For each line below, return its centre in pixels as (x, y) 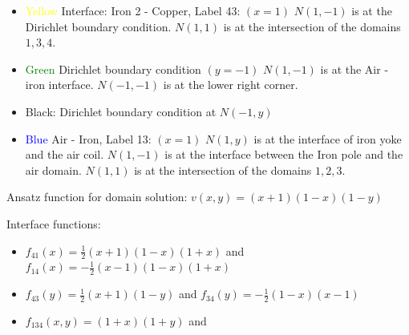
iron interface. (59, 85)
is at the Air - (354, 69)
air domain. (53, 170)
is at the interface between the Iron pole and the (284, 154)
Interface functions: (54, 223)
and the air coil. (65, 154)
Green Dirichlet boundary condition (113, 69)
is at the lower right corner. (231, 85)
